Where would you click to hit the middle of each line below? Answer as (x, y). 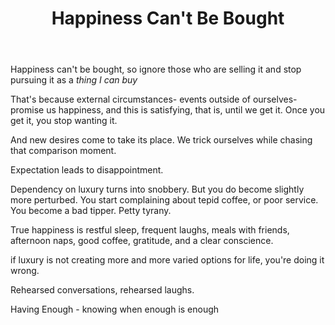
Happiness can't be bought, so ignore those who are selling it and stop (156, 69)
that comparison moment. (63, 151)
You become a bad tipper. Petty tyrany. (91, 211)
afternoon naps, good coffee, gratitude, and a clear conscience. (142, 241)
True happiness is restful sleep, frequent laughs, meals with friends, (150, 230)
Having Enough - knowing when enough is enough (115, 309)
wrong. (25, 271)
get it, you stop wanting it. (64, 121)
